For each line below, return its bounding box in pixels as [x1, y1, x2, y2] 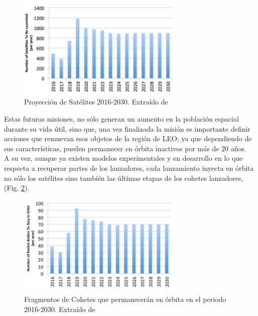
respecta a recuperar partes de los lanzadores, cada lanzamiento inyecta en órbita [4, 163, 254, 173]
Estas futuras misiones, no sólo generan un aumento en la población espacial [4, 114, 239, 124]
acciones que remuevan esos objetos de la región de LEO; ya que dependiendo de [4, 133, 252, 144]
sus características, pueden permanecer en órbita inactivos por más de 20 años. [4, 143, 246, 153]
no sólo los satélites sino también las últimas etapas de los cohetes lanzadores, [4, 172, 243, 183]
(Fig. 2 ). [4, 182, 30, 193]
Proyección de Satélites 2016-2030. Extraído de [24, 96, 168, 107]
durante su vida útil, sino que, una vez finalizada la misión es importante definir [4, 123, 250, 134]
